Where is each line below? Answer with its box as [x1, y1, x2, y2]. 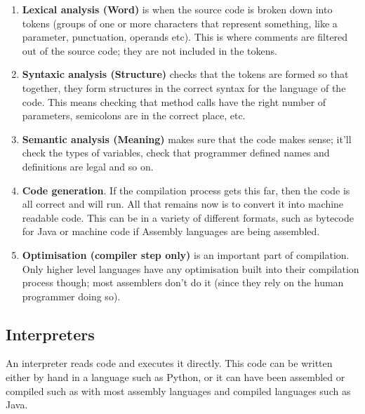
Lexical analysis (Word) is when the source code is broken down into [22, 2, 333, 16]
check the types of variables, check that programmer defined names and [22, 145, 330, 160]
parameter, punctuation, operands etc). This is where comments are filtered [22, 29, 348, 44]
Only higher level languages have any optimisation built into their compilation [22, 261, 359, 276]
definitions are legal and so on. [22, 159, 154, 173]
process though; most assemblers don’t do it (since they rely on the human [22, 275, 344, 290]
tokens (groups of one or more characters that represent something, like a [22, 15, 338, 30]
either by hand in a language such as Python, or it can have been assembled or [6, 370, 345, 385]
